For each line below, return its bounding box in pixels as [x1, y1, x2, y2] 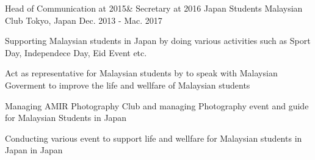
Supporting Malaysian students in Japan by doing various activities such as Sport [5, 34, 311, 47]
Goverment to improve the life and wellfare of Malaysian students [5, 78, 250, 91]
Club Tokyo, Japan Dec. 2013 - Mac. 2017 [5, 13, 162, 26]
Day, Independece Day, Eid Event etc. [5, 46, 147, 59]
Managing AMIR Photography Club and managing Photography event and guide [5, 99, 309, 112]
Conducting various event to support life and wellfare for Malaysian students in [5, 131, 302, 144]
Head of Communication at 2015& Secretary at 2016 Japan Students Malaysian [5, 2, 303, 14]
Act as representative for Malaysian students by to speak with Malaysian [5, 67, 278, 79]
